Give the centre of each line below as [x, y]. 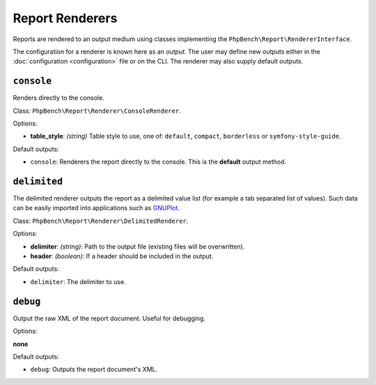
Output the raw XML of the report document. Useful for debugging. [109, 318]
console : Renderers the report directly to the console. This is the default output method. [158, 162]
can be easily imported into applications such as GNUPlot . [96, 208]
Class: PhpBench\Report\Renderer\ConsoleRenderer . [97, 111]
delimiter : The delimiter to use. [78, 281]
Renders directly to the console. [58, 98]
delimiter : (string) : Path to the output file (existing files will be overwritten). [138, 246]
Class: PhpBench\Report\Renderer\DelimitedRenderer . [101, 221]
